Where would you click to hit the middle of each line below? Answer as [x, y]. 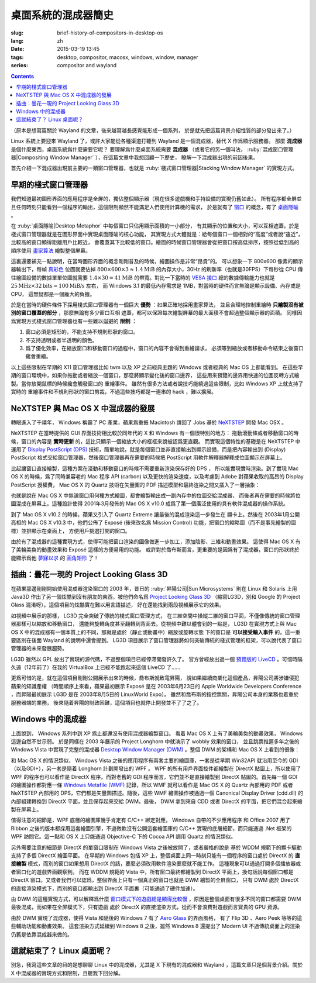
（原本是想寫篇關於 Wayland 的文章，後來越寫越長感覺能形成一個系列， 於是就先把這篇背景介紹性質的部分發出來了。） [153, 130]
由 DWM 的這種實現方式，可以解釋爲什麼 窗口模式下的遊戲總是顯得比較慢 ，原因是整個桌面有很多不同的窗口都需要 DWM [156, 899]
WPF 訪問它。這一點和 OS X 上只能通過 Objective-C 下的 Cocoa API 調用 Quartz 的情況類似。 [123, 837]
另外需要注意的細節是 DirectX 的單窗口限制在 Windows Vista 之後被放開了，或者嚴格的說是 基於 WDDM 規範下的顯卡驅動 [156, 847]
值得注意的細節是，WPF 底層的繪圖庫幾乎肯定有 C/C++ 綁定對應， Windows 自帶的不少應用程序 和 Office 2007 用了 [151, 820]
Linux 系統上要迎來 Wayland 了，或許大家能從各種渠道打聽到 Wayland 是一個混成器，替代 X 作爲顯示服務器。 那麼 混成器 [157, 141]
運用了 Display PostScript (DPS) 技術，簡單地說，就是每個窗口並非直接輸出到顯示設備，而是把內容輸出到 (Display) [148, 449]
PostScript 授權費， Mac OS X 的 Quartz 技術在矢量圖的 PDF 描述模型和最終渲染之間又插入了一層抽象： [135, 485]
